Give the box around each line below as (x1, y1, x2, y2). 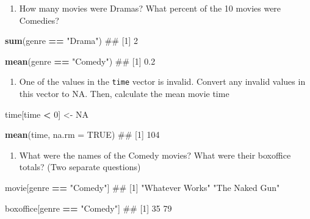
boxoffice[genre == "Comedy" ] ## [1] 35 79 (5, 201, 172, 214)
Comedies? (19, 13, 59, 26)
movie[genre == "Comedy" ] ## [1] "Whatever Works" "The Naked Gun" (5, 181, 280, 193)
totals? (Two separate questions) (19, 160, 141, 173)
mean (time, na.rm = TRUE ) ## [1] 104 (5, 128, 160, 141)
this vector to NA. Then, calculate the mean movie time (19, 87, 229, 100)
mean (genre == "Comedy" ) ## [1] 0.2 (5, 54, 156, 67)
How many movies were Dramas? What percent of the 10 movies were (19, 2, 281, 14)
